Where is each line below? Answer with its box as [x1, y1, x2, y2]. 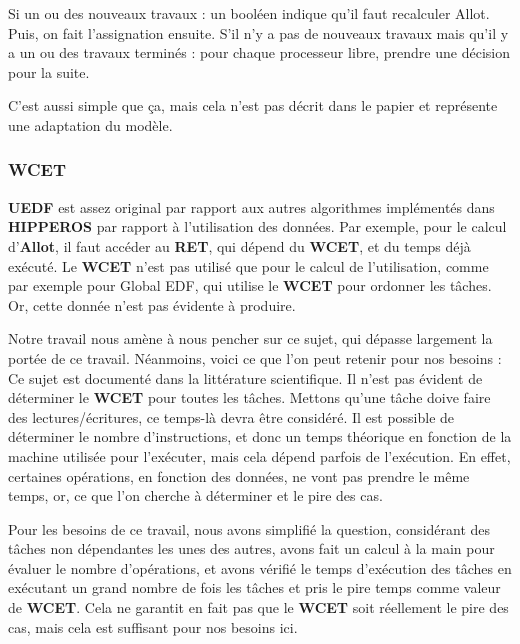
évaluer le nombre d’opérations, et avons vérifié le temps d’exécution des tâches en [8, 557, 512, 578]
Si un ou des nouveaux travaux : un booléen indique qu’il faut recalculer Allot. [8, 3, 490, 23]
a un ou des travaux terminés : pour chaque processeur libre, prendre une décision [8, 42, 510, 63]
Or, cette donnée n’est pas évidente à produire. [8, 294, 296, 315]
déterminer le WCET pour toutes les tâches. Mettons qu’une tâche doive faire [8, 387, 491, 408]
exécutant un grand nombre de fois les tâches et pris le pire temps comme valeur [8, 577, 501, 598]
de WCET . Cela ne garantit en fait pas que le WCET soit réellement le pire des [8, 597, 509, 618]
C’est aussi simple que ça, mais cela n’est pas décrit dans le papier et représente [8, 95, 498, 116]
